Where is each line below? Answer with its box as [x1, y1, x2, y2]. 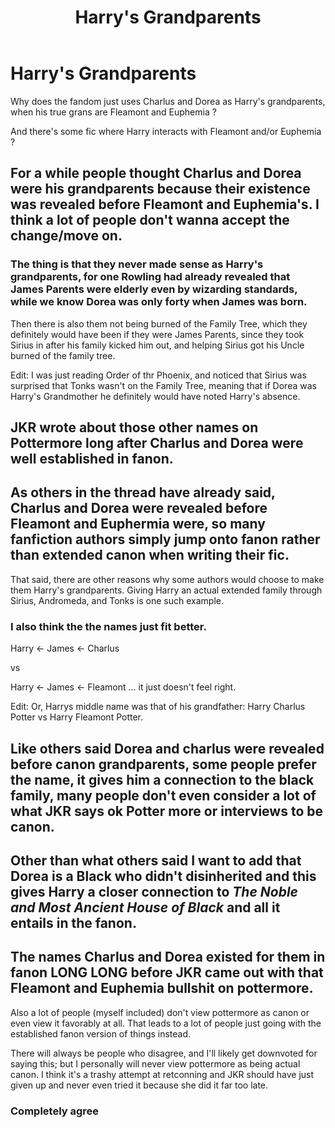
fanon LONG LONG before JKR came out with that [10, 964, 324, 981]
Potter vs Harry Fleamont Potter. [10, 711, 144, 723]
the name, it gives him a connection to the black [10, 771, 315, 788]
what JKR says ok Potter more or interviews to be [10, 802, 324, 820]
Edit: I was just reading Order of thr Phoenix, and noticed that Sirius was [10, 369, 307, 381]
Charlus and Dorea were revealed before [10, 500, 268, 517]
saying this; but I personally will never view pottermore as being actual [10, 1057, 301, 1070]
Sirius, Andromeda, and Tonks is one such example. [10, 594, 224, 606]
